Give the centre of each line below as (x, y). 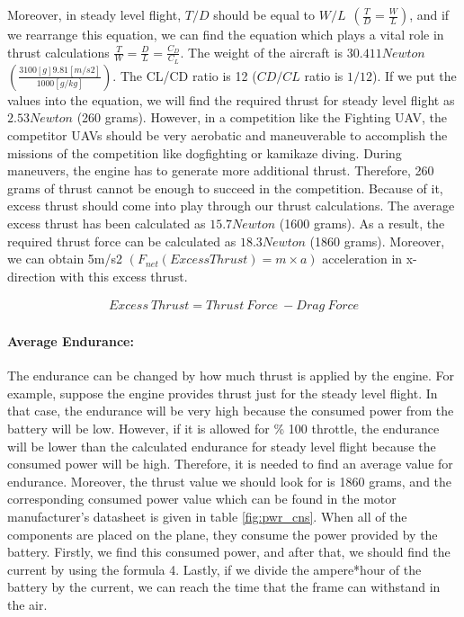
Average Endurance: (71, 340)
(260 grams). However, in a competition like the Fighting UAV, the (262, 117)
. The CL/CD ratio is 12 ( (185, 75)
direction (31, 276)
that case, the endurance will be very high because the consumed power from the (231, 411)
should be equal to (264, 14)
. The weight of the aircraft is (262, 52)
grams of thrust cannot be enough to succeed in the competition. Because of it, (225, 188)
